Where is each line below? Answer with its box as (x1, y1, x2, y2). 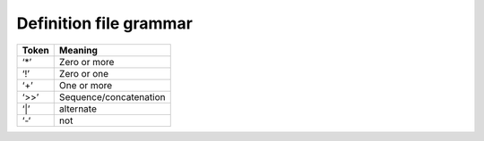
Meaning (58, 44, 99, 56)
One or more (58, 79, 113, 91)
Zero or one (58, 67, 109, 79)
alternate (58, 103, 98, 115)
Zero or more (58, 55, 115, 68)
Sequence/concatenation (58, 90, 166, 103)
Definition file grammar (16, 13, 193, 33)
